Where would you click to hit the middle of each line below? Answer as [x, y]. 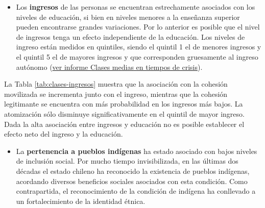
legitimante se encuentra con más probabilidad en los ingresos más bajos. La [124, 104]
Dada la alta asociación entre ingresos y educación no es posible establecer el [124, 124]
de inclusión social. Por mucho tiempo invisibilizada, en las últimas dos [127, 161]
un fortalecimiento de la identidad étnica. [81, 201]
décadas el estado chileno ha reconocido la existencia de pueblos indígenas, [133, 171]
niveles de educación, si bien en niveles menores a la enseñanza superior [128, 17]
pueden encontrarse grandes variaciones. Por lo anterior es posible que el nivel [138, 27]
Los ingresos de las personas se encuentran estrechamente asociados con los [136, 7]
